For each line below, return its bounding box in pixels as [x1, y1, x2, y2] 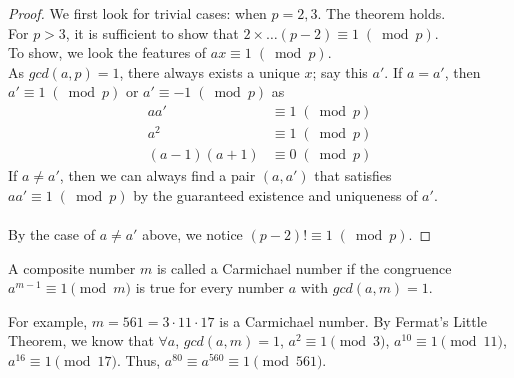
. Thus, [116, 349, 161, 370]
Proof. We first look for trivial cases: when [8, 3, 267, 23]
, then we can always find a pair [59, 165, 256, 186]
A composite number [8, 257, 136, 278]
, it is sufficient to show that [65, 22, 239, 43]
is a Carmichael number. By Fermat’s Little [219, 310, 487, 331]
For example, [8, 310, 88, 331]
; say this [312, 61, 368, 82]
